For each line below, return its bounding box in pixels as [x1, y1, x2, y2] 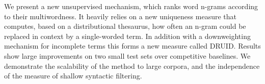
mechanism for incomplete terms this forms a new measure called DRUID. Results [4, 40, 261, 51]
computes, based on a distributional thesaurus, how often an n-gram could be [4, 21, 246, 31]
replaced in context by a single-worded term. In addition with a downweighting [4, 30, 251, 41]
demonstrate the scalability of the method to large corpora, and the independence [4, 60, 260, 71]
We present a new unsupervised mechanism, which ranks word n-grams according [4, 1, 258, 11]
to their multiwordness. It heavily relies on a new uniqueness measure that [4, 11, 236, 21]
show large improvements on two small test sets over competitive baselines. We [4, 50, 251, 61]
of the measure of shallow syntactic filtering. [4, 70, 142, 81]
